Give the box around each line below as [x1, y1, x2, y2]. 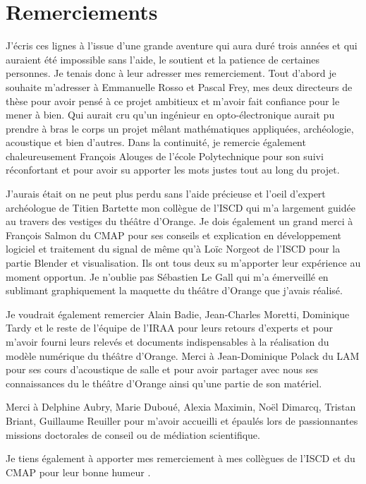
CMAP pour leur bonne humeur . [6, 464, 151, 479]
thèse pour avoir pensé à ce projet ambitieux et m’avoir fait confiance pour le [6, 93, 340, 108]
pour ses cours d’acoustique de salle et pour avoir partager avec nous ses [6, 362, 318, 377]
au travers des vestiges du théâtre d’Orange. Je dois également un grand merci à [6, 214, 353, 229]
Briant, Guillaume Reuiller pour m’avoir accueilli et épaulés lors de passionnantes [6, 413, 358, 428]
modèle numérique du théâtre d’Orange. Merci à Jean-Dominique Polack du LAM [6, 348, 360, 363]
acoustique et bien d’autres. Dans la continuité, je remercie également [6, 135, 306, 150]
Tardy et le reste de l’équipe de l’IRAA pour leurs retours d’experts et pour [6, 320, 333, 335]
